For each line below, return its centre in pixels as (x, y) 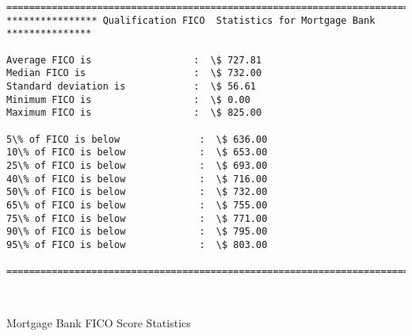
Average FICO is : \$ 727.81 (134, 60)
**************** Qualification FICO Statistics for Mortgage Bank (191, 20)
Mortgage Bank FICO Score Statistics (99, 323)
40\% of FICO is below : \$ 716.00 (137, 179)
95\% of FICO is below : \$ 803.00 (137, 244)
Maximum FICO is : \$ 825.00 (134, 113)
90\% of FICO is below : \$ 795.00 (137, 232)
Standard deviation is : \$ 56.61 (131, 86)
